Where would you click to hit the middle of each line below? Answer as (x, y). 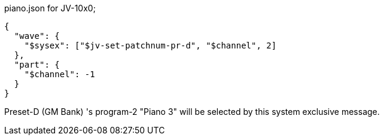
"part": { (37, 65)
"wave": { (37, 36)
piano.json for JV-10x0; (50, 8)
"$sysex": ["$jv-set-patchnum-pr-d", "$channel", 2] (150, 45)
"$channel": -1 (60, 74)
